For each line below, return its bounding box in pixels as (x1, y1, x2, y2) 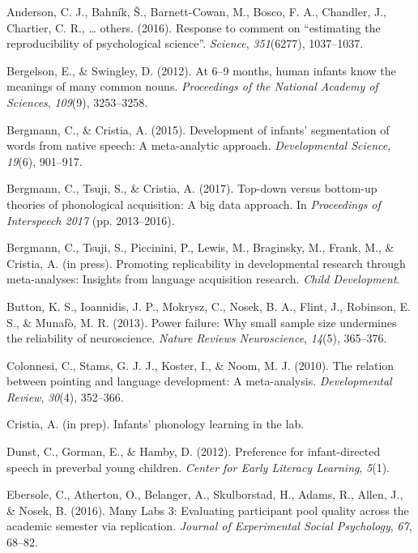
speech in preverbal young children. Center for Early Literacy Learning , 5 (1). (6, 458, 390, 475)
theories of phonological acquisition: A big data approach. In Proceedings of (6, 195, 381, 212)
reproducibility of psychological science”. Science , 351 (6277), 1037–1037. (6, 35, 364, 52)
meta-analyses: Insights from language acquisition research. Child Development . (6, 270, 400, 287)
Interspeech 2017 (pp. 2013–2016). (6, 211, 175, 228)
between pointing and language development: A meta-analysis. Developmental (6, 372, 392, 389)
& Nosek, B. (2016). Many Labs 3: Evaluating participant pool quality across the (6, 501, 409, 518)
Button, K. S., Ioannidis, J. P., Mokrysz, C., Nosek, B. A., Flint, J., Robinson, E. (6, 297, 411, 314)
